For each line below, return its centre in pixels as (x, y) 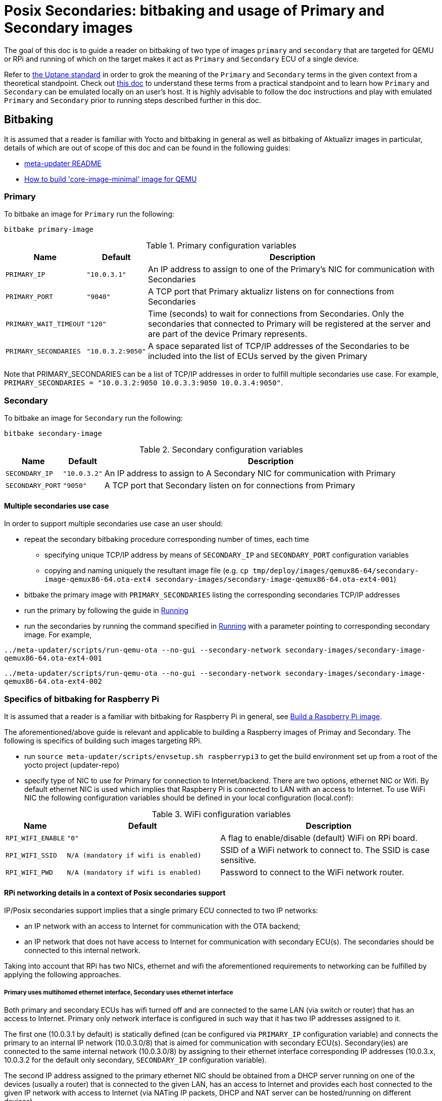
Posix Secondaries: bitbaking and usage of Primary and (194, 11)
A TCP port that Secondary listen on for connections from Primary (230, 486)
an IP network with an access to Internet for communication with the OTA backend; (162, 926)
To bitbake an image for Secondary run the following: (93, 418)
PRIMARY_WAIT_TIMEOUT (45, 324)
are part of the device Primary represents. (228, 334)
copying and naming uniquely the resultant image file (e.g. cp (146, 571)
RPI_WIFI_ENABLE (35, 838)
